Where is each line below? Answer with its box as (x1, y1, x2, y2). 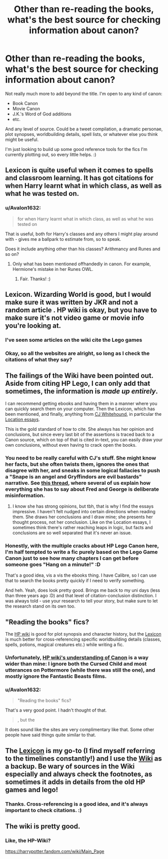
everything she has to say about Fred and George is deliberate (5, 486, 159, 493)
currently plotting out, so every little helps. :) (5, 151, 96, 157)
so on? (5, 251, 19, 257)
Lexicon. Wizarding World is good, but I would (5, 290, 151, 299)
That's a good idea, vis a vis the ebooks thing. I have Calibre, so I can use (5, 572, 156, 578)
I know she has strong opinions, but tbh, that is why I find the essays (12, 503, 154, 509)
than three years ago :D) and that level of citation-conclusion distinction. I (5, 593, 156, 599)
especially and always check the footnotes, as (5, 770, 152, 778)
